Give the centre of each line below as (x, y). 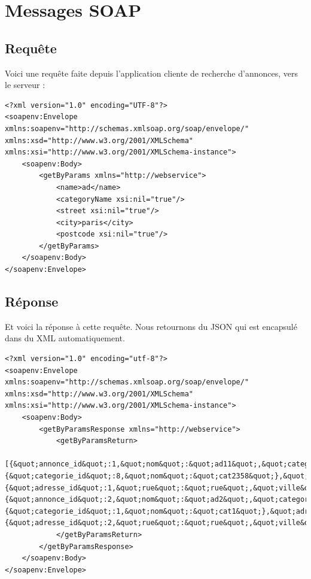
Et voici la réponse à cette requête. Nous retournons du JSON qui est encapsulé (151, 326)
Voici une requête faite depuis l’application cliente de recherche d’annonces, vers (151, 73)
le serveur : (25, 85)
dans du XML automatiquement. (65, 338)
